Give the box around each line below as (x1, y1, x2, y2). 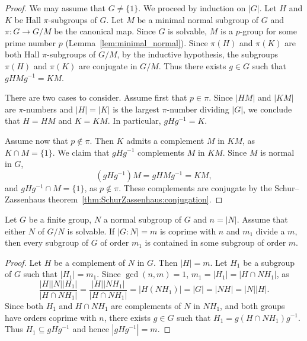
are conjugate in (79, 59, 137, 72)
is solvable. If (67, 224, 115, 237)
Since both (5, 299, 43, 311)
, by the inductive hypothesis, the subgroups (117, 48, 278, 60)
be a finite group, (28, 213, 92, 225)
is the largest (113, 102, 159, 115)
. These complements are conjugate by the (119, 181, 272, 194)
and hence (72, 323, 109, 335)
